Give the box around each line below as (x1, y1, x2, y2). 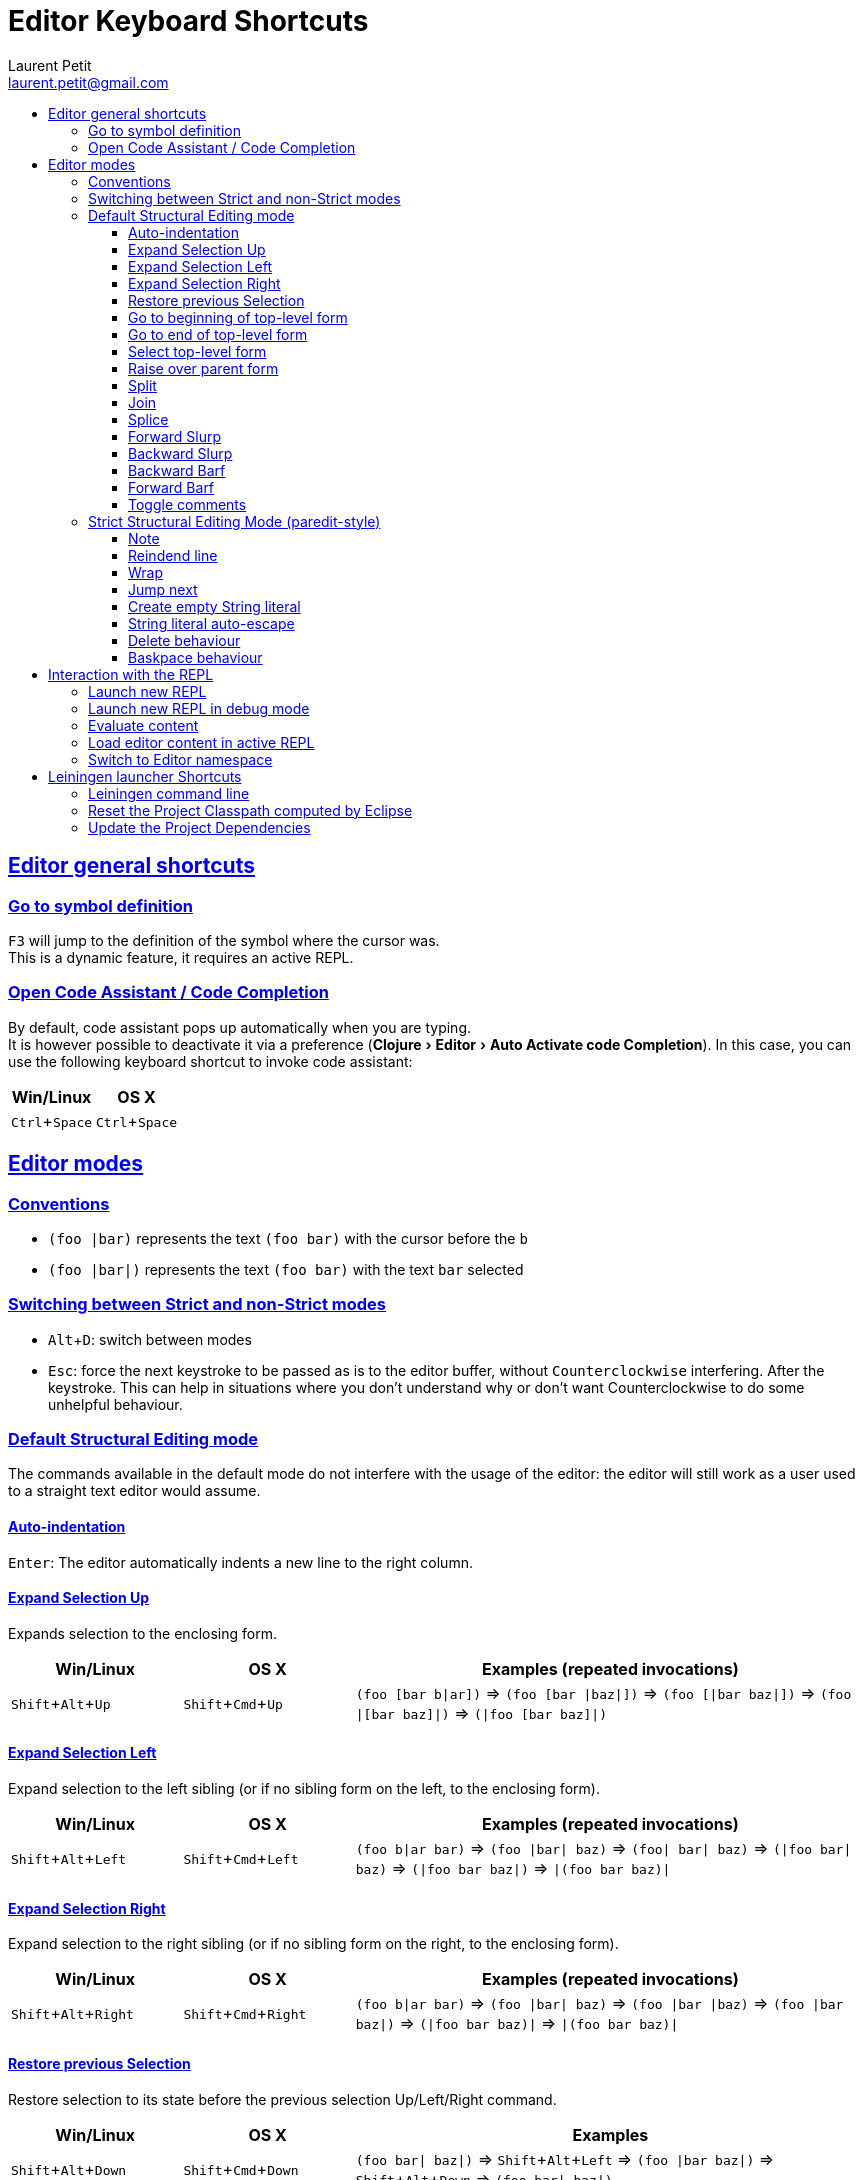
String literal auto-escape (128, 614, 295, 632)
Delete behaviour (128, 631, 241, 649)
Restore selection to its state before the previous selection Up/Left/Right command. (8, 2090, 557, 2108)
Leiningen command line (88, 784, 250, 802)
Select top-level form (128, 342, 267, 360)
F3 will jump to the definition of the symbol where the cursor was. (8, 931, 440, 949)
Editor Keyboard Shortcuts (8, 4, 369, 38)
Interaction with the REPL (48, 665, 214, 683)
